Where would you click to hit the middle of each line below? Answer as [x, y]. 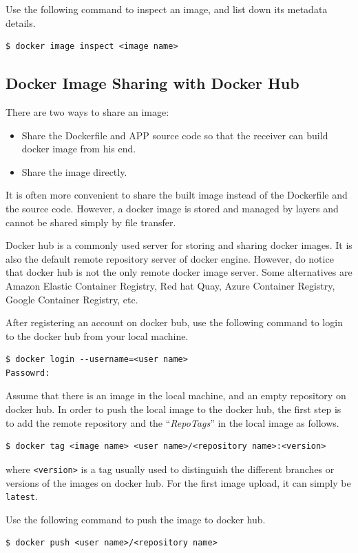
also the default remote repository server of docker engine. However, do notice [170, 258]
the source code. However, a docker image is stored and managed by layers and [172, 208]
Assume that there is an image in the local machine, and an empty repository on [176, 395]
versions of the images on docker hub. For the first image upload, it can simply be [178, 482]
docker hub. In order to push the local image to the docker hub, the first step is [173, 409]
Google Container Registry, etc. [72, 299]
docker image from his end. [79, 149]
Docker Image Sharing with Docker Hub [152, 83]
